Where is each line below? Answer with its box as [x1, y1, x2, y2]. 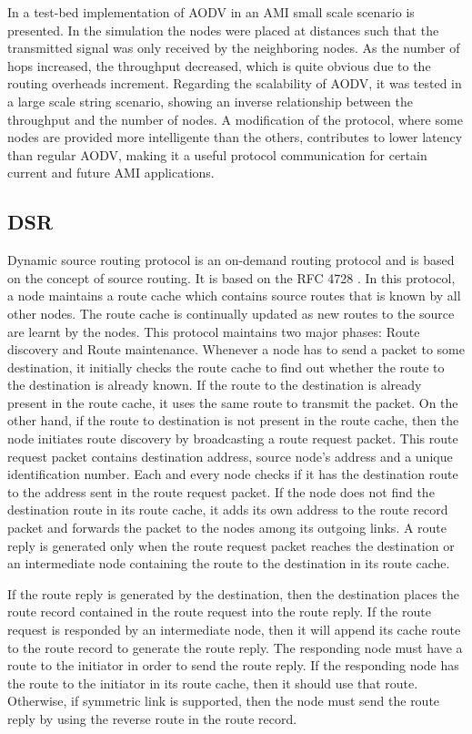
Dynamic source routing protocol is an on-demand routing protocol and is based [7, 250, 455, 270]
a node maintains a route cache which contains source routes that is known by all [7, 286, 461, 305]
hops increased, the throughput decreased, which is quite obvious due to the [7, 56, 431, 75]
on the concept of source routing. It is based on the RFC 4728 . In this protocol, [7, 268, 456, 287]
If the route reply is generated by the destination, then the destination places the [7, 584, 460, 603]
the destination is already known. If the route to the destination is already [7, 375, 422, 394]
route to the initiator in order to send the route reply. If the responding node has [7, 656, 459, 675]
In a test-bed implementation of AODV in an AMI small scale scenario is [7, 3, 415, 21]
